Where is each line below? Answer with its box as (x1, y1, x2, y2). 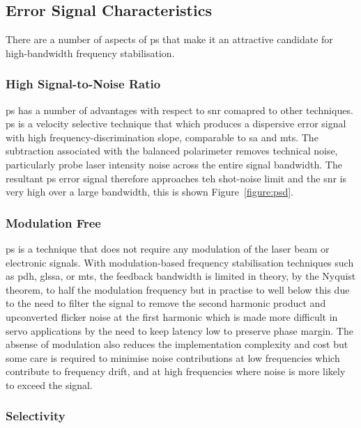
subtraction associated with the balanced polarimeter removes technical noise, (6, 143, 338, 158)
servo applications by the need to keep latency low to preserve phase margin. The (6, 323, 353, 338)
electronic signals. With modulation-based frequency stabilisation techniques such (6, 255, 354, 269)
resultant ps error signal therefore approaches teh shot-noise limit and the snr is (6, 171, 347, 185)
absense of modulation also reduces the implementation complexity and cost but (6, 337, 348, 351)
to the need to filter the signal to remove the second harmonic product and (6, 296, 326, 310)
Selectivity (6, 407, 66, 425)
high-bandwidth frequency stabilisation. (6, 45, 175, 60)
